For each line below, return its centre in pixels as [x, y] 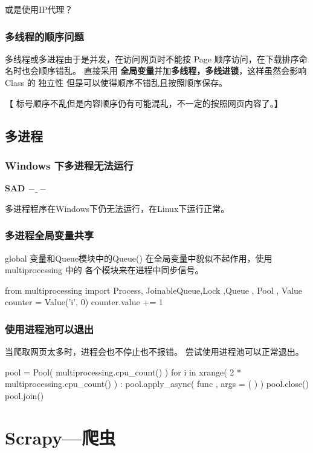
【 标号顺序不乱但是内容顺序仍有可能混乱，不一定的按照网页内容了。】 [144, 103]
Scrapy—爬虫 [60, 437]
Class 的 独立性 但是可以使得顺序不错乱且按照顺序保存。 [116, 82]
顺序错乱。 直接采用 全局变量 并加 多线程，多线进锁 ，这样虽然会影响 [173, 71]
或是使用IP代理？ [39, 9]
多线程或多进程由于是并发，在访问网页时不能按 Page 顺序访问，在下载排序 [152, 58]
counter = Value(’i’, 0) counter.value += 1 [84, 302]
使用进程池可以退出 [50, 329]
